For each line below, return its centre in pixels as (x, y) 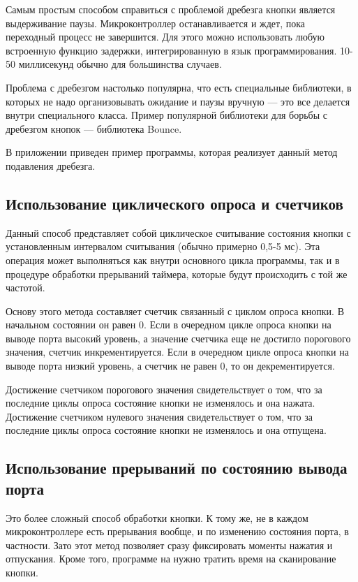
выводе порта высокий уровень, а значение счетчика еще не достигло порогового (178, 338)
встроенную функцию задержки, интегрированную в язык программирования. (171, 50)
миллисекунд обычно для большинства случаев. (120, 64)
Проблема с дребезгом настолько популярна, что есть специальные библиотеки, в (179, 87)
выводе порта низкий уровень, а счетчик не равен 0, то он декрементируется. (170, 366)
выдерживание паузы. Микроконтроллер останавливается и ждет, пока (156, 23)
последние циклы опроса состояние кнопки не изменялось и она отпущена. (166, 430)
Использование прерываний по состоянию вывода (177, 468)
